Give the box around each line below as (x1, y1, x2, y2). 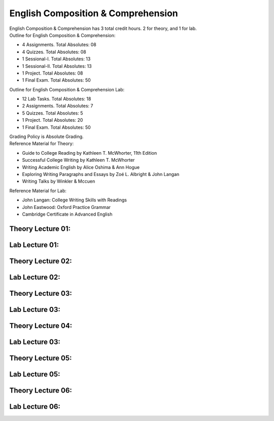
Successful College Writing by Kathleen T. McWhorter (22, 157, 135, 163)
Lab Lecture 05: (9, 370, 60, 378)
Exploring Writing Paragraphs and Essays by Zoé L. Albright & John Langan (22, 171, 180, 177)
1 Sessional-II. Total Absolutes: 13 (22, 63, 92, 69)
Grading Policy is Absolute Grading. (9, 133, 84, 139)
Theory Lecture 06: (9, 386, 72, 395)
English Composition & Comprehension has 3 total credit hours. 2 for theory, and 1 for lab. (9, 25, 197, 31)
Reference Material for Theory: (9, 141, 74, 147)
